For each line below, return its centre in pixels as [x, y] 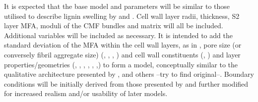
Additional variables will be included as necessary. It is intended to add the [118, 35]
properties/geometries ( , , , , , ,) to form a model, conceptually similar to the [121, 64]
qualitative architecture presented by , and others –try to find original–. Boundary [129, 74]
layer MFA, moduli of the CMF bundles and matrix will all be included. [114, 25]
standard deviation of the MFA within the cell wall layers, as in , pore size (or [123, 45]
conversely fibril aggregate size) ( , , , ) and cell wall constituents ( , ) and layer [122, 54]
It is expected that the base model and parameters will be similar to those [117, 6]
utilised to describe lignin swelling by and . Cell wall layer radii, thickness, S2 [122, 16]
